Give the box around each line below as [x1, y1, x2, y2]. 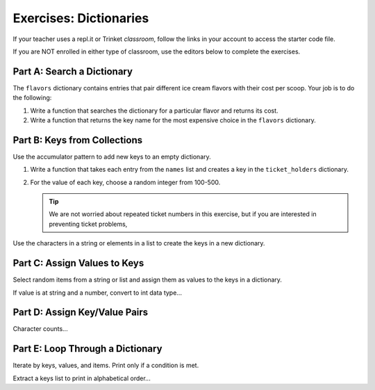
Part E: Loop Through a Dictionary [12, 343, 162, 355]
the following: [12, 94, 52, 102]
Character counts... [12, 325, 69, 333]
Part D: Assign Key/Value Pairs [12, 307, 149, 318]
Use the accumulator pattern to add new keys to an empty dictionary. [12, 152, 211, 161]
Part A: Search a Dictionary [12, 65, 133, 77]
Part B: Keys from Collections [12, 134, 142, 146]
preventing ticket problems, [49, 220, 128, 228]
